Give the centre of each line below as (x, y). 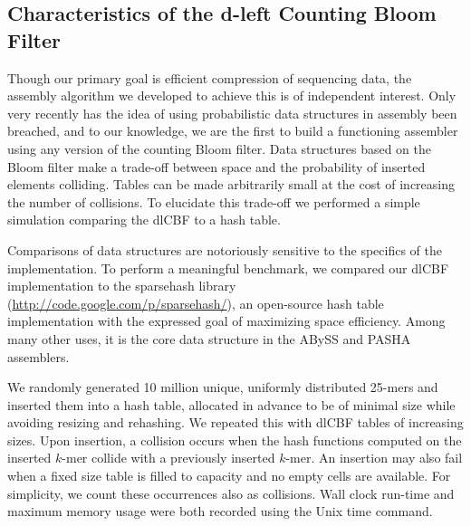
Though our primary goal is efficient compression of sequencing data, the (210, 77)
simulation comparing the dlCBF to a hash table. (144, 220)
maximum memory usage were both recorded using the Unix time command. (220, 511)
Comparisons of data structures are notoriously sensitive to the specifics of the (225, 249)
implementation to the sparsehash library (122, 286)
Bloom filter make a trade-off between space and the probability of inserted (216, 166)
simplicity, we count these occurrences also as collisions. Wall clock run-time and (231, 493)
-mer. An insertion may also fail (374, 458)
